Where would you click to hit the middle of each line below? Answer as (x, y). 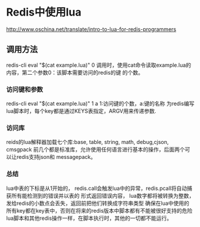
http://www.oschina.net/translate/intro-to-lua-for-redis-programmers (91, 29)
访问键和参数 (25, 89)
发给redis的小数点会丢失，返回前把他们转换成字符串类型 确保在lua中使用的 (98, 203)
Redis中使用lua (44, 12)
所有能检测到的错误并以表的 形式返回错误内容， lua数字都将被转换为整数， (103, 195)
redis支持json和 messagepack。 (56, 157)
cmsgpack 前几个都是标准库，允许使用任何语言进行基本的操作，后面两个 (96, 149)
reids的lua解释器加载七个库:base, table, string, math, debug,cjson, (87, 142)
